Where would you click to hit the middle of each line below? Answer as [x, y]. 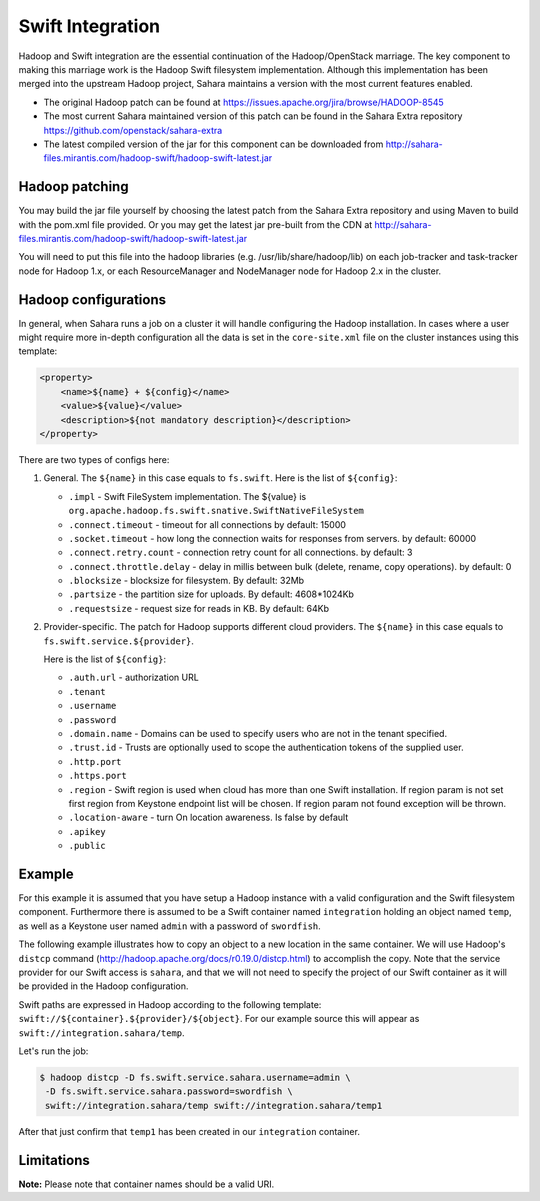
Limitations [54, 1160]
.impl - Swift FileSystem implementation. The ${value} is [187, 496]
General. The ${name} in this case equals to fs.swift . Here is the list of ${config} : [220, 478]
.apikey [87, 831]
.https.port [97, 776]
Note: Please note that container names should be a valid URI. [146, 1184]
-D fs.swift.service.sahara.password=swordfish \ [169, 1091]
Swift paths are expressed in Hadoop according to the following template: [170, 1004]
